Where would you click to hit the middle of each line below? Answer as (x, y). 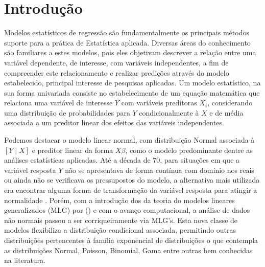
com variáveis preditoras (159, 103)
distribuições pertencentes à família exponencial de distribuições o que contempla (131, 240)
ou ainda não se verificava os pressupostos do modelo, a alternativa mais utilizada (132, 180)
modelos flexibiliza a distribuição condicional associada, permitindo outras (120, 230)
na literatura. (25, 260)
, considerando (230, 103)
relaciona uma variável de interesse (58, 103)
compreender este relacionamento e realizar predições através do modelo (117, 72)
